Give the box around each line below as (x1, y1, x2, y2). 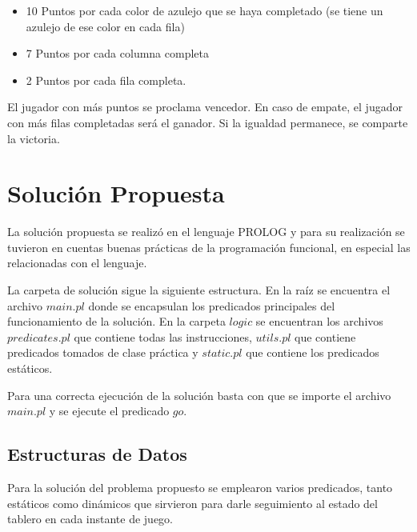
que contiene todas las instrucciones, (74, 328, 252, 345)
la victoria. (7, 130, 60, 146)
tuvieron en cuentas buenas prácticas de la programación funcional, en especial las (7, 238, 411, 255)
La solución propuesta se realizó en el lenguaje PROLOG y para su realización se (7, 223, 405, 240)
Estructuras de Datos (7, 442, 187, 466)
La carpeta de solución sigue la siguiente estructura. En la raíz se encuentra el (7, 282, 391, 298)
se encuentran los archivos (255, 313, 383, 330)
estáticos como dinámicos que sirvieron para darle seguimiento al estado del (7, 494, 378, 511)
